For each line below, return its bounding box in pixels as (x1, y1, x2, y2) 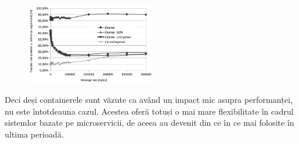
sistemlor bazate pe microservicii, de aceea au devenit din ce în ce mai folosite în (5, 116, 294, 129)
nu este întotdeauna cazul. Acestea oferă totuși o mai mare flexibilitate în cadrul (5, 105, 294, 117)
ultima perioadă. (5, 128, 64, 140)
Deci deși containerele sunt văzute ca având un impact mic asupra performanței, (5, 93, 293, 106)
